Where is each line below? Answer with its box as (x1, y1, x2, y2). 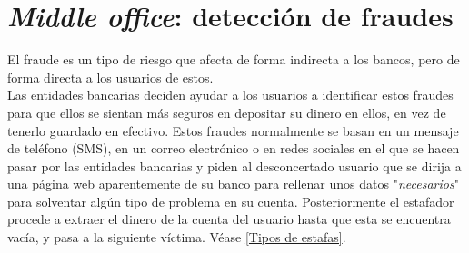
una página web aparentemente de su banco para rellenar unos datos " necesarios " (7, 174, 459, 193)
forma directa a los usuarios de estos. (7, 67, 214, 86)
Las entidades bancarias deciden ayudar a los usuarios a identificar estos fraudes (7, 85, 454, 104)
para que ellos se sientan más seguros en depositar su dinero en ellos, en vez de (7, 102, 446, 122)
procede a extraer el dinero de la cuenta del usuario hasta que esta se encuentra (7, 209, 451, 229)
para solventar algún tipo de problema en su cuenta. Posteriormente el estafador (7, 191, 454, 210)
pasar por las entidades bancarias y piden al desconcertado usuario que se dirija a (7, 156, 462, 175)
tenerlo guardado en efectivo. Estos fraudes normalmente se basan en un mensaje (7, 121, 459, 140)
